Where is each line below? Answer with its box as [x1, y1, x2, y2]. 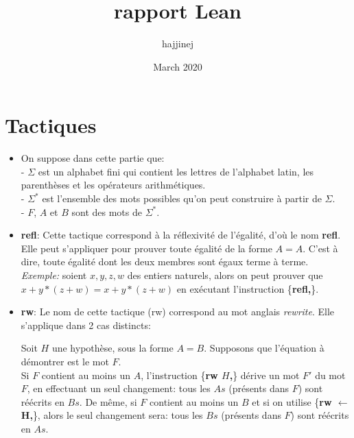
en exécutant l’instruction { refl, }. [176, 281, 319, 295]
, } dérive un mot [229, 367, 300, 382]
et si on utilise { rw [252, 394, 332, 409]
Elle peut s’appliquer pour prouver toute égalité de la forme [21, 241, 272, 255]
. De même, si [79, 394, 137, 409]
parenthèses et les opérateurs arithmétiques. [21, 178, 206, 192]
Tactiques [5, 111, 97, 139]
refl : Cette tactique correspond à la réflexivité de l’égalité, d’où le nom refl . [21, 228, 341, 242]
